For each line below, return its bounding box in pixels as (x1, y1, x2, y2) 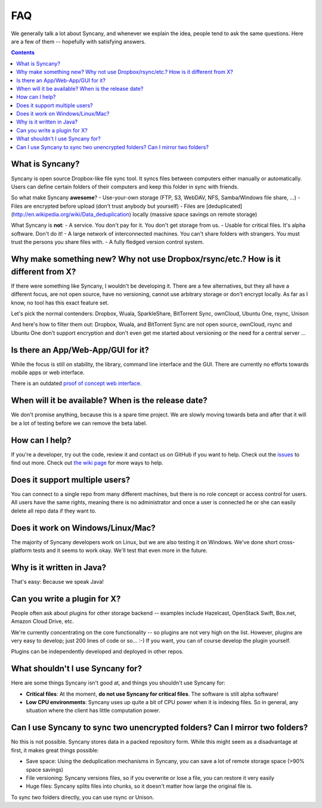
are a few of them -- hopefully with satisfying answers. (11, 38, 146, 45)
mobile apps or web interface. (11, 369, 85, 376)
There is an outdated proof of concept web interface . (11, 380, 142, 387)
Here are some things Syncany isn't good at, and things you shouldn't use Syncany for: (11, 679, 226, 686)
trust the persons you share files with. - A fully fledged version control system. (11, 239, 205, 246)
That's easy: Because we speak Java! (11, 578, 104, 585)
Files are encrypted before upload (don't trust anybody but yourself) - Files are (11, 202, 205, 209)
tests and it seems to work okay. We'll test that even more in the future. (33, 547, 208, 554)
